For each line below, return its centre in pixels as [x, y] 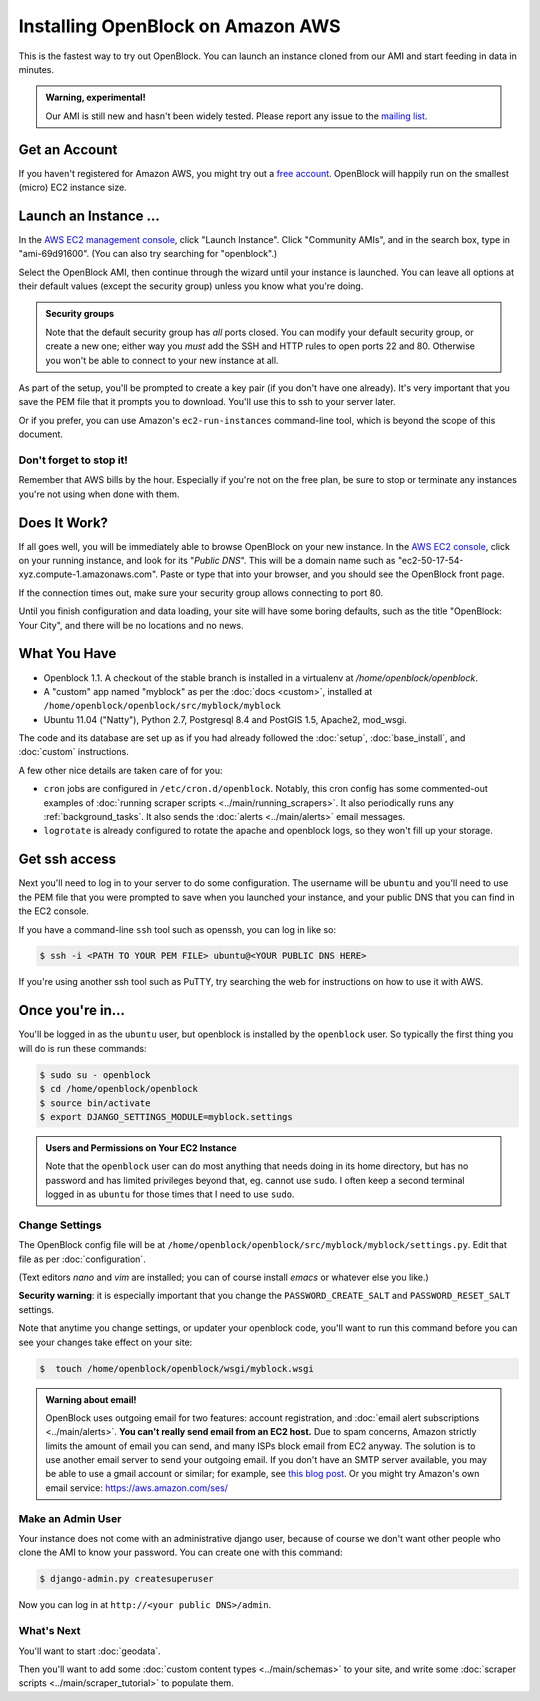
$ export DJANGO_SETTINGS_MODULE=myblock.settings [166, 1116]
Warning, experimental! [95, 97]
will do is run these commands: [82, 1048]
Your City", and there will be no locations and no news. [131, 625]
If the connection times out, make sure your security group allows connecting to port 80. [201, 592]
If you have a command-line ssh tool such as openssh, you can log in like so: [177, 929]
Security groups [80, 314]
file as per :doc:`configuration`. [82, 1259]
